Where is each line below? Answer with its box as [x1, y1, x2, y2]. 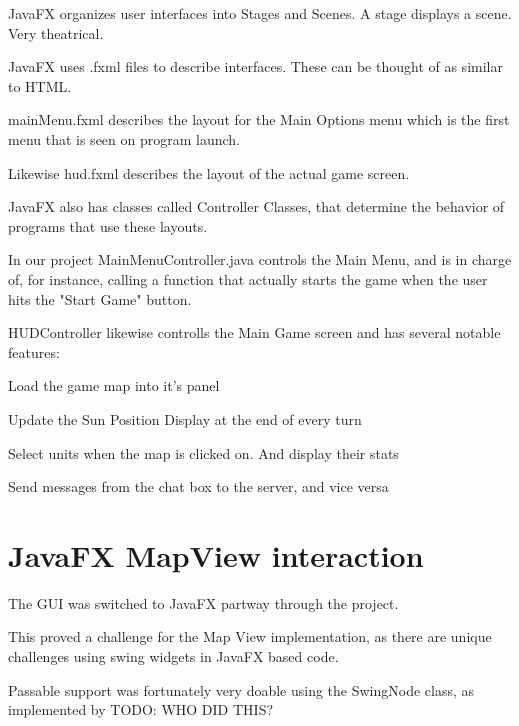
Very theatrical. [8, 22, 104, 43]
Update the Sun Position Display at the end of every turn [8, 408, 362, 429]
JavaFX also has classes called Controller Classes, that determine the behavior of [8, 196, 505, 217]
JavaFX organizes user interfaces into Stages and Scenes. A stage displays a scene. [8, 3, 512, 23]
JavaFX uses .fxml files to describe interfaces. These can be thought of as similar [8, 56, 503, 77]
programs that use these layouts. [8, 215, 208, 236]
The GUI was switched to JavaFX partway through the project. [8, 592, 399, 613]
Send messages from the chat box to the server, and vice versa [8, 476, 389, 497]
